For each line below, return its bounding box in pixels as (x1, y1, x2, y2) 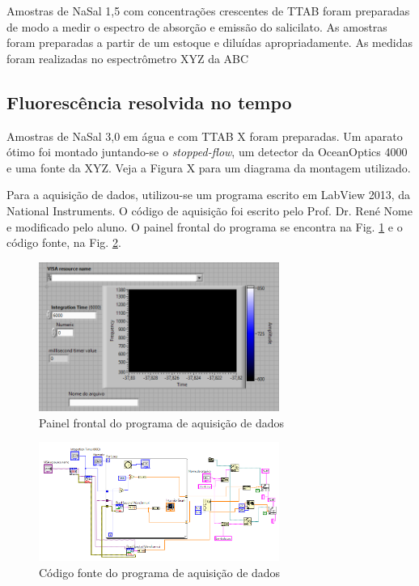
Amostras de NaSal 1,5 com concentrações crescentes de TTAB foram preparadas (6, 2, 410, 19)
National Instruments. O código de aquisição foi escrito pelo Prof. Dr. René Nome (6, 202, 413, 219)
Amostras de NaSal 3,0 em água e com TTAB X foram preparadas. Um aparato (6, 127, 403, 144)
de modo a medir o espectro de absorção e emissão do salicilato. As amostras (6, 18, 387, 35)
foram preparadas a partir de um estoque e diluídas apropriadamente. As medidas (6, 34, 413, 51)
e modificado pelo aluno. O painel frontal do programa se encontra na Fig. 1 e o (6, 218, 403, 235)
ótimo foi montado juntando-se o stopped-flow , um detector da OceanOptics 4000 (6, 143, 408, 160)
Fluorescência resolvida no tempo (6, 89, 292, 114)
